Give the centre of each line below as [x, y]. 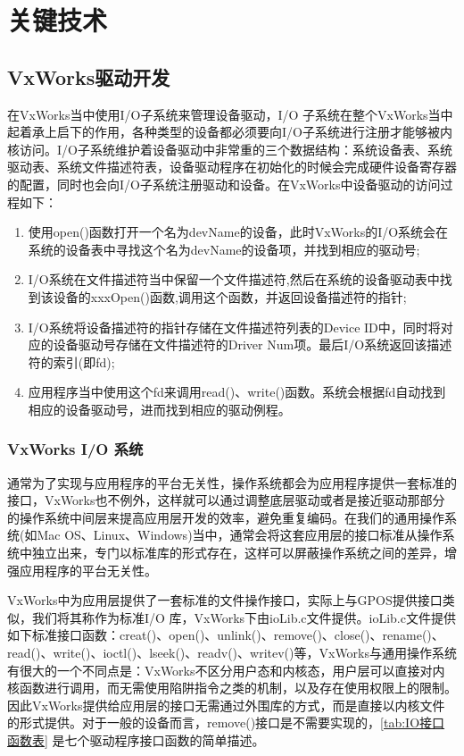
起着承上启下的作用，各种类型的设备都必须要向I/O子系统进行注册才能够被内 [230, 132]
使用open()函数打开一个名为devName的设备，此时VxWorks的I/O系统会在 [238, 232]
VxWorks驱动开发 [89, 76]
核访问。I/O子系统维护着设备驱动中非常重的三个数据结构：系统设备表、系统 [230, 149]
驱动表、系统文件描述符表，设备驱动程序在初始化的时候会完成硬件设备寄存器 [232, 167]
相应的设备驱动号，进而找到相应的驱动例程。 [159, 409]
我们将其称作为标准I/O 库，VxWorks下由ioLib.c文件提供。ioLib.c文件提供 [244, 617]
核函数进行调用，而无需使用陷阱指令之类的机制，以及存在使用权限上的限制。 [232, 688]
